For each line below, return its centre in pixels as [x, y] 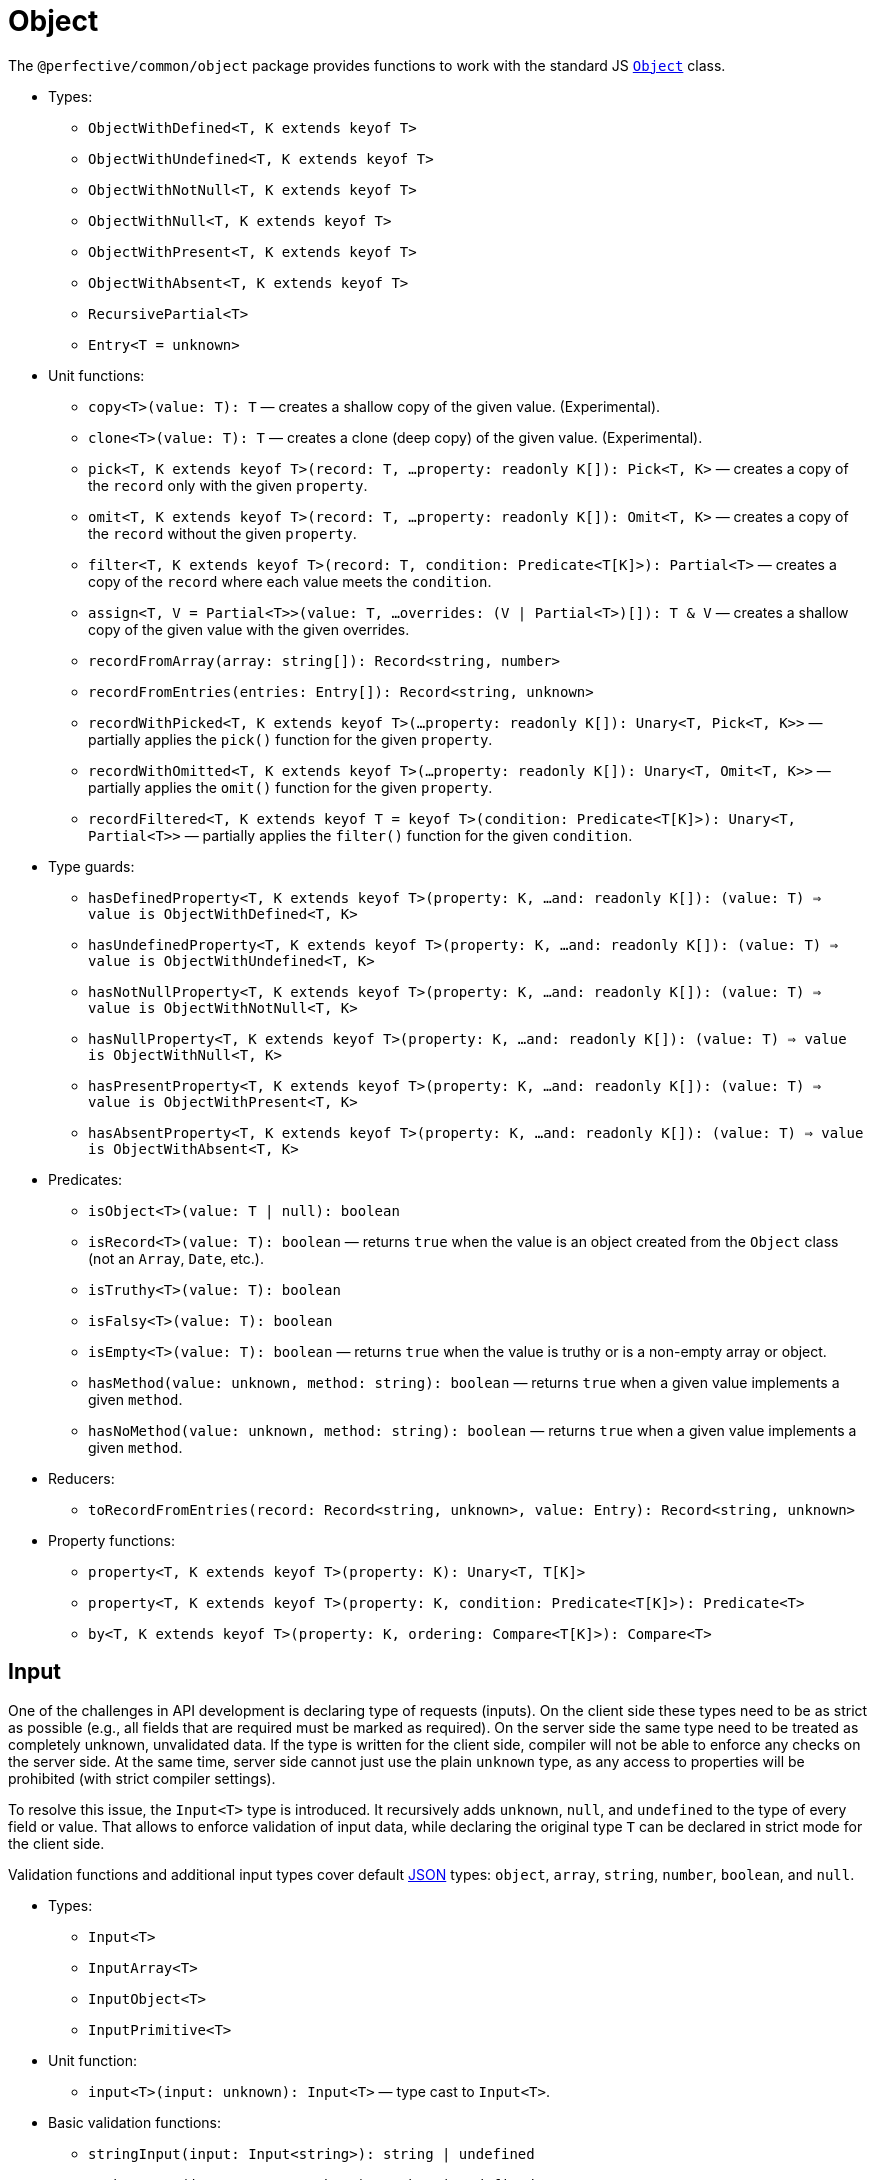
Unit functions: [96, 375]
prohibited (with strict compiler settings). [142, 1778]
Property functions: [112, 1540]
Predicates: [85, 1179]
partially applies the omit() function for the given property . [290, 787]
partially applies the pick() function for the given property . [290, 739]
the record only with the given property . [228, 485]
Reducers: [81, 1478]
